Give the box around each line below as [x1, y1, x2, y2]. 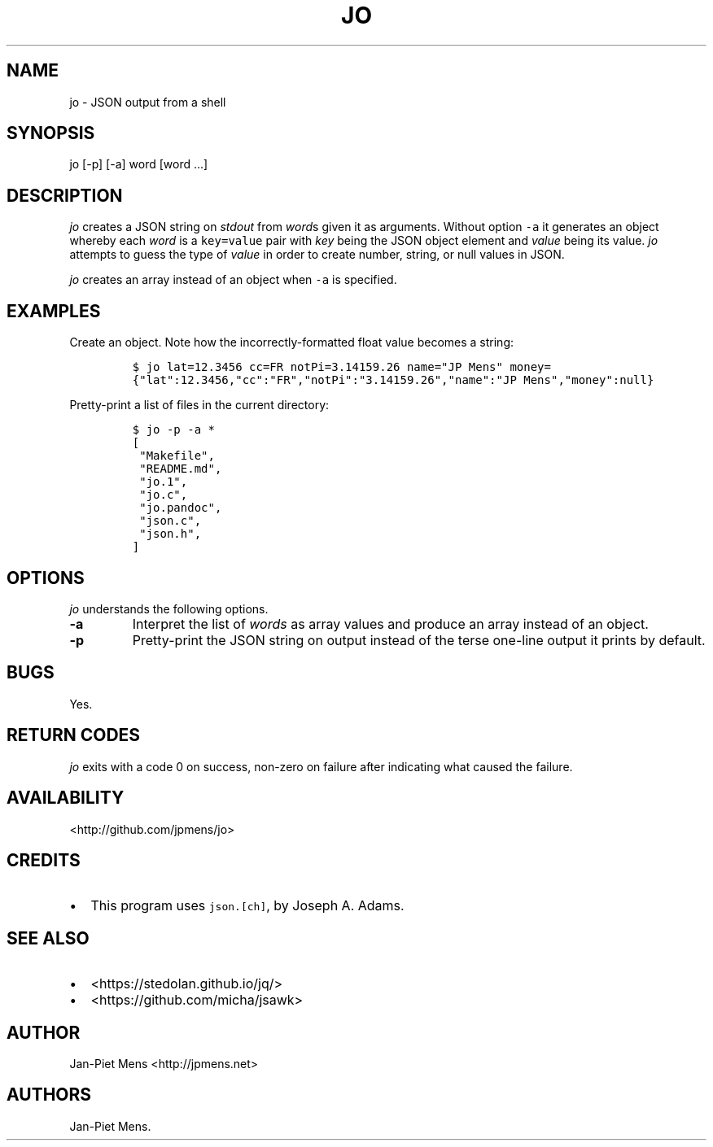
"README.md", [139, 462, 222, 476]
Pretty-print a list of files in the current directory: [69, 398, 330, 412]
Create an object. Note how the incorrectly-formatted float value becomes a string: [69, 335, 514, 350]
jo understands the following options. [69, 601, 269, 616]
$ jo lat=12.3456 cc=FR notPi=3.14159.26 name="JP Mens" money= [132, 360, 551, 374]
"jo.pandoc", [139, 501, 222, 515]
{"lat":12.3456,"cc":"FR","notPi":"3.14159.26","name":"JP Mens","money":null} [132, 373, 654, 387]
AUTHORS [7, 1084, 92, 1106]
